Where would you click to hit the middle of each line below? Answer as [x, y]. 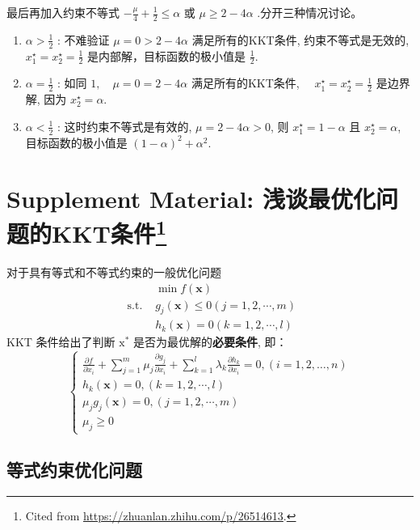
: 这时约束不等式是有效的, [124, 126]
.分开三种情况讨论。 [310, 12]
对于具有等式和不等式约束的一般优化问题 [114, 271]
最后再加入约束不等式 [63, 12]
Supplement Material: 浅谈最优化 [191, 198]
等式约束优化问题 [74, 469]
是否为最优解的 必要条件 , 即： [210, 342]
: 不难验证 [83, 39]
